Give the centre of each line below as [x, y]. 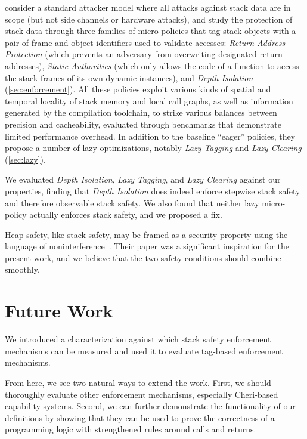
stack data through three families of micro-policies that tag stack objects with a [151, 31]
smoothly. [22, 269]
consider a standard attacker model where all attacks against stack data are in [148, 7]
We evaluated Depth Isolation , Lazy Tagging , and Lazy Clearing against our [143, 179]
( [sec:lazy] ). [25, 159]
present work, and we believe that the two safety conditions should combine [143, 257]
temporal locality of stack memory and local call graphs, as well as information [149, 101]
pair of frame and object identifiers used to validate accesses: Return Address [145, 42]
